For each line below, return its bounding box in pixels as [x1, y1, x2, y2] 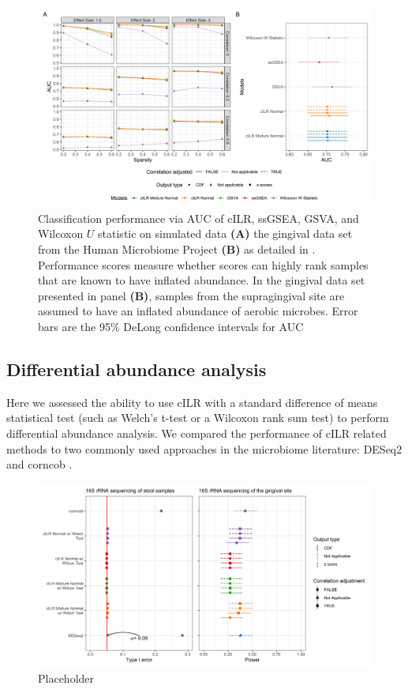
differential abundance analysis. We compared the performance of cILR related [6, 424, 387, 441]
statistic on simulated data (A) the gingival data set [98, 225, 353, 242]
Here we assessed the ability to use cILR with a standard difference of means [6, 393, 378, 410]
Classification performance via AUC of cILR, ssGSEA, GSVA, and [38, 209, 359, 226]
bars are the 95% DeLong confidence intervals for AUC [38, 318, 304, 334]
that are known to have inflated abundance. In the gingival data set [38, 272, 365, 288]
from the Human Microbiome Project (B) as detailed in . [38, 241, 316, 258]
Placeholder [38, 670, 95, 687]
